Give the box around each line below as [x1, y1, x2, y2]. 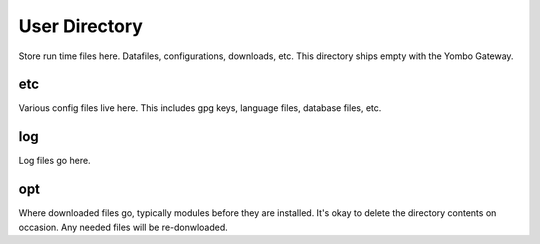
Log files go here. [18, 155, 91, 167]
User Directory [18, 15, 144, 37]
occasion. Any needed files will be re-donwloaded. [18, 221, 229, 233]
